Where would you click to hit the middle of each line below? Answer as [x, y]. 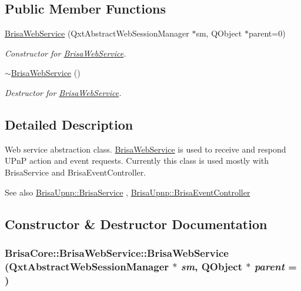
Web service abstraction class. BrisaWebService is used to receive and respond [146, 149]
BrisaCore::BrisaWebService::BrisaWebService [117, 252]
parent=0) [267, 33]
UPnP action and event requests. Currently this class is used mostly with [137, 161]
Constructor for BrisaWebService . [66, 53]
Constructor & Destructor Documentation [136, 224]
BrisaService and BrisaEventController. [76, 172]
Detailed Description [69, 124]
